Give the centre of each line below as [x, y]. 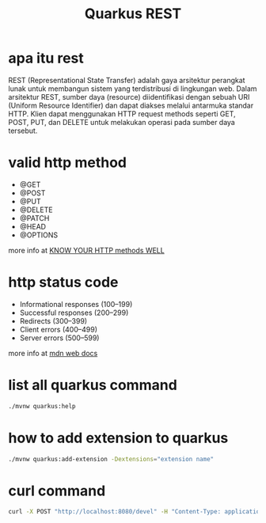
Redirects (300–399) [53, 320]
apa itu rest [46, 58]
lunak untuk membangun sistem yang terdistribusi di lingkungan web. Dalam [133, 89]
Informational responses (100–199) [76, 304]
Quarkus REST [133, 14]
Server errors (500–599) [59, 338]
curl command [57, 491]
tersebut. [23, 131]
